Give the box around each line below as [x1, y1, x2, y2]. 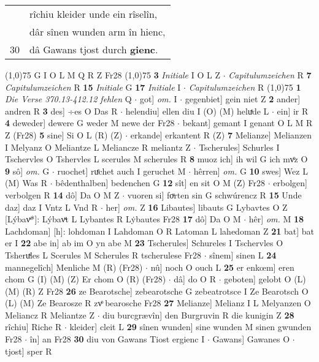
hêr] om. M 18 [248, 213, 304, 225]
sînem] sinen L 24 [209, 248, 277, 261]
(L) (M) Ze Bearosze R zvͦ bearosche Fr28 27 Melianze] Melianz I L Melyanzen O [5, 296, 311, 309]
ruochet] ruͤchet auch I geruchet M [57, 164, 186, 177]
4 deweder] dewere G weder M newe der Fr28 [5, 116, 175, 129]
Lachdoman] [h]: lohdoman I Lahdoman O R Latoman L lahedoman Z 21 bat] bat [5, 224, 315, 237]
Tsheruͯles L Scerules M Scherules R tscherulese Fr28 [5, 248, 202, 261]
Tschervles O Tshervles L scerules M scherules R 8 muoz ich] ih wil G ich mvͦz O [5, 153, 308, 165]
